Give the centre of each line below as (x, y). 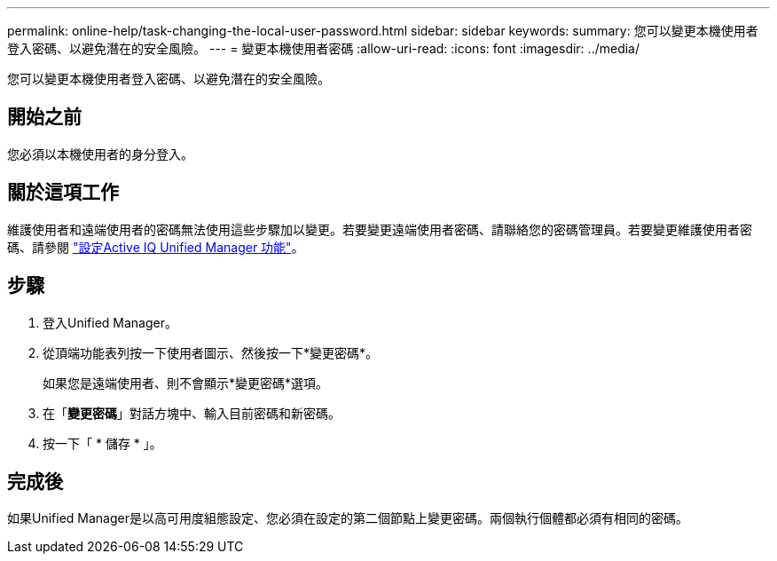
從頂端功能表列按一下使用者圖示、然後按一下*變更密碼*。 (211, 352)
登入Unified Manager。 (110, 322)
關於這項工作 (63, 193)
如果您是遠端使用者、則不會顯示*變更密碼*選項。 (186, 383)
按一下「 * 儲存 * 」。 (102, 443)
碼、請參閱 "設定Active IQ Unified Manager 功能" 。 (156, 247)
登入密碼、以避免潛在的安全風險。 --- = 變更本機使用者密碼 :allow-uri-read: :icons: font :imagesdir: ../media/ (324, 48)
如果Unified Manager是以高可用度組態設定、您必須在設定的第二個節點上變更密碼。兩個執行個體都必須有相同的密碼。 (348, 518)
